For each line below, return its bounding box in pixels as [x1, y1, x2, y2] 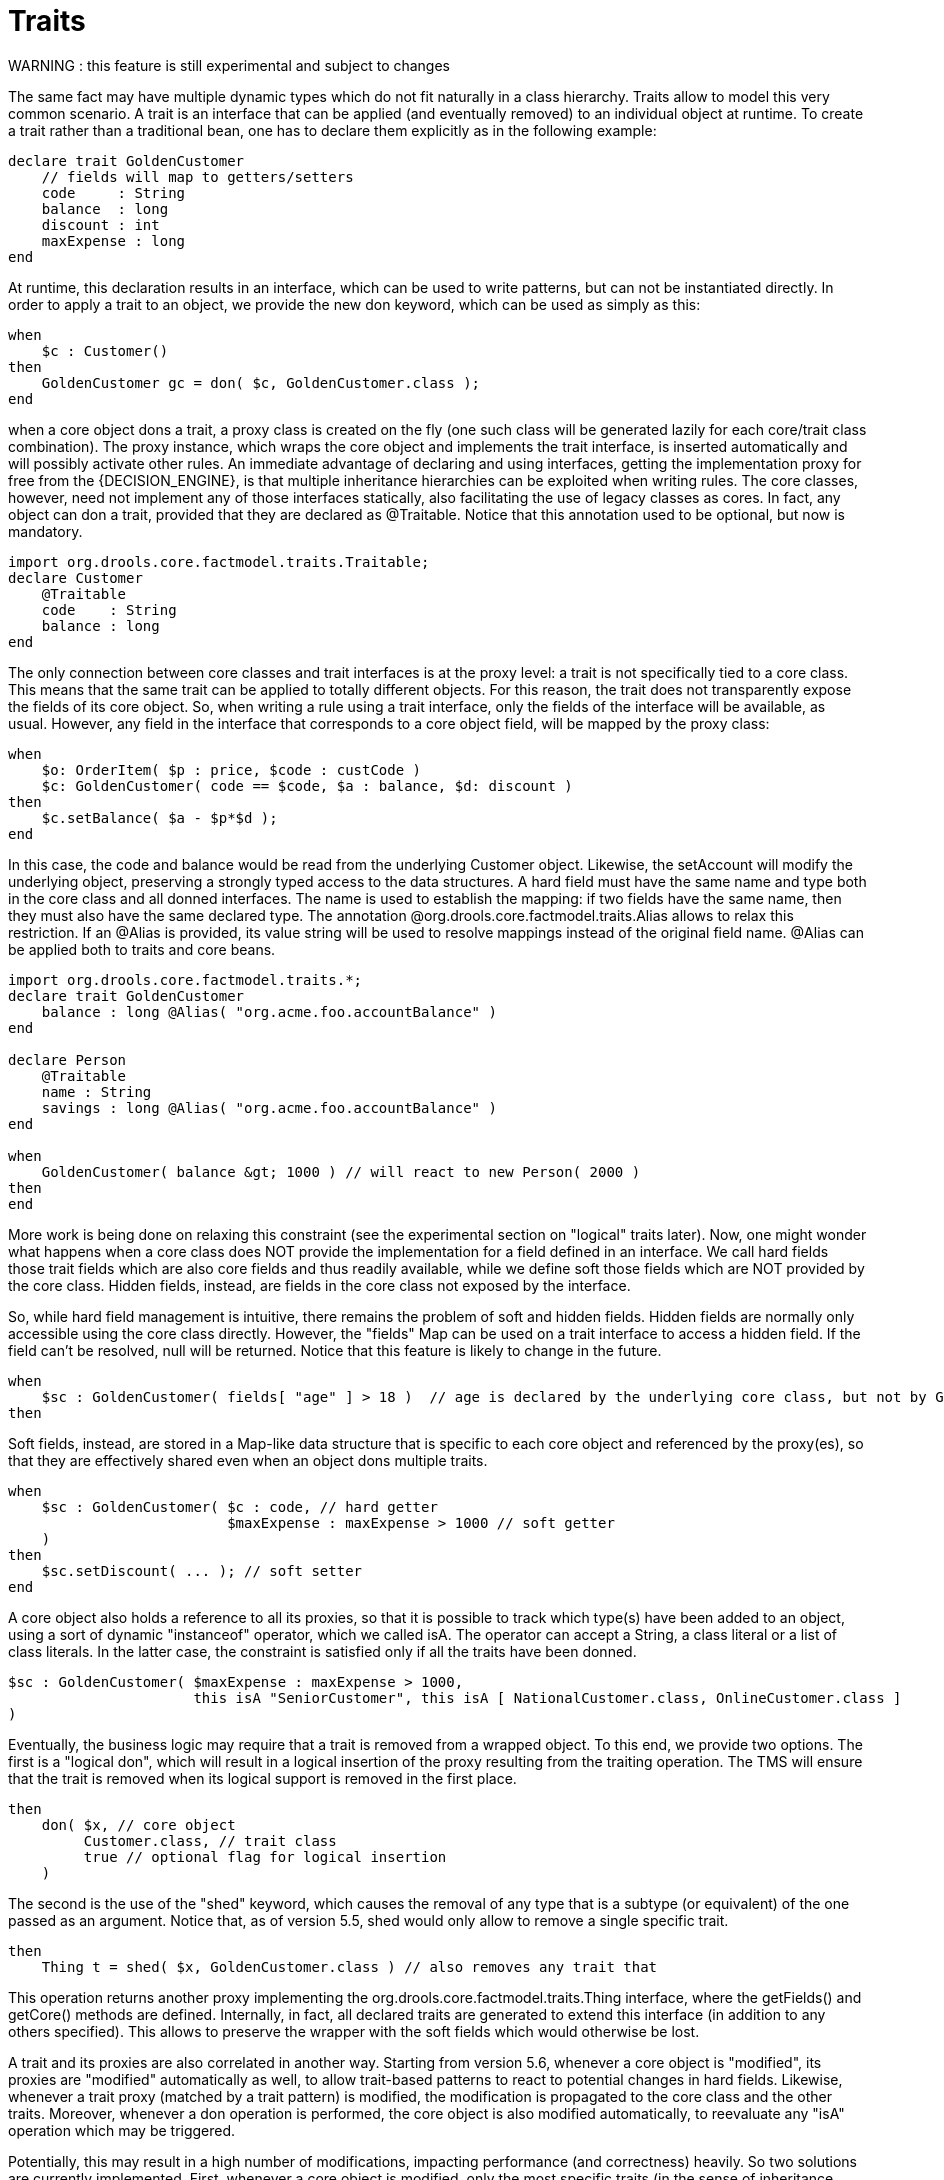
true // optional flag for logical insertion [83, 1848, 447, 1865]
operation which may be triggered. [8, 2121, 236, 2139]
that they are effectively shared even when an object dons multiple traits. [8, 1451, 488, 1469]
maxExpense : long [41, 232, 186, 249]
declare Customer [8, 569, 143, 586]
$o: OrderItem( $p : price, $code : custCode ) [41, 761, 422, 778]
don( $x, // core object [41, 1816, 236, 1833]
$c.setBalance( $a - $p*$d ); [41, 809, 278, 826]
